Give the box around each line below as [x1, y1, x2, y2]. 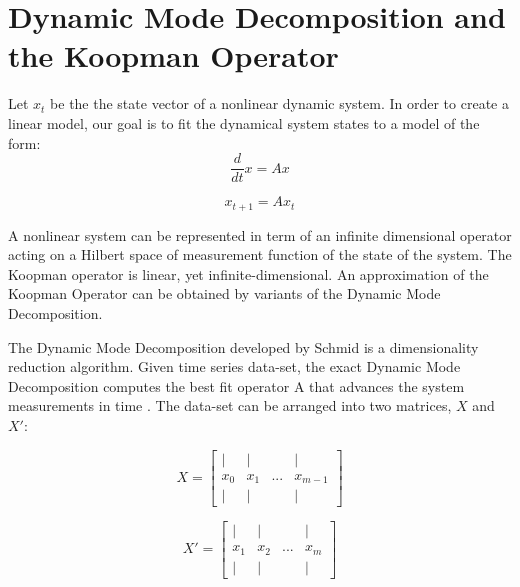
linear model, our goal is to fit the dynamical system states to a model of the [8, 112, 480, 133]
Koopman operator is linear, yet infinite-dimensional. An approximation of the [8, 263, 489, 284]
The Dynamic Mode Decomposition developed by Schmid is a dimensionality [8, 336, 479, 357]
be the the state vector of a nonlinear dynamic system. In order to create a [50, 93, 509, 114]
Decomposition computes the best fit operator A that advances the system [8, 375, 465, 396]
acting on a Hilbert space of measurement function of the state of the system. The [8, 244, 512, 265]
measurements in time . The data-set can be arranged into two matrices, [8, 395, 452, 416]
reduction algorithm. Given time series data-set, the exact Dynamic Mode [8, 356, 461, 377]
